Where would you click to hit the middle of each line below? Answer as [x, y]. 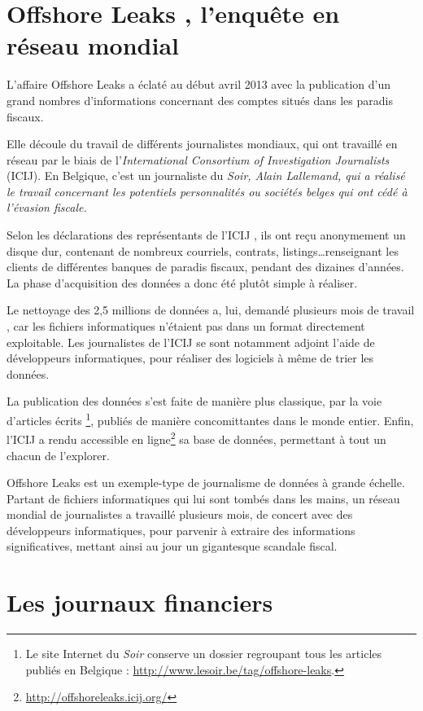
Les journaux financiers [140, 602]
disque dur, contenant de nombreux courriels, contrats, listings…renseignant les [203, 250]
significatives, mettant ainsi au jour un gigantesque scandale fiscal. [172, 546]
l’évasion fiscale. [47, 207]
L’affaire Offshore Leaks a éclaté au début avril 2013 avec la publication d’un [198, 84]
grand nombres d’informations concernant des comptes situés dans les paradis [200, 100]
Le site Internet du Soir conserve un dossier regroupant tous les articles [204, 654]
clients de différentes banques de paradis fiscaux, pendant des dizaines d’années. [205, 267]
